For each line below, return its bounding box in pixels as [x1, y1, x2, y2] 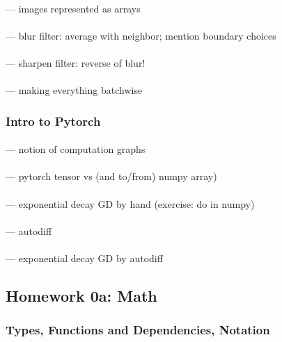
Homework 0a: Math [6, 284, 157, 306]
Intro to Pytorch [6, 112, 101, 129]
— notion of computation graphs [6, 142, 146, 156]
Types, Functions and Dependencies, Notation [6, 321, 270, 339]
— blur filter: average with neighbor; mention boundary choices [6, 28, 276, 42]
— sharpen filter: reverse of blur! [6, 55, 146, 70]
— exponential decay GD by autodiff [6, 250, 163, 265]
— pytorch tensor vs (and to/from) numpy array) [6, 169, 217, 184]
